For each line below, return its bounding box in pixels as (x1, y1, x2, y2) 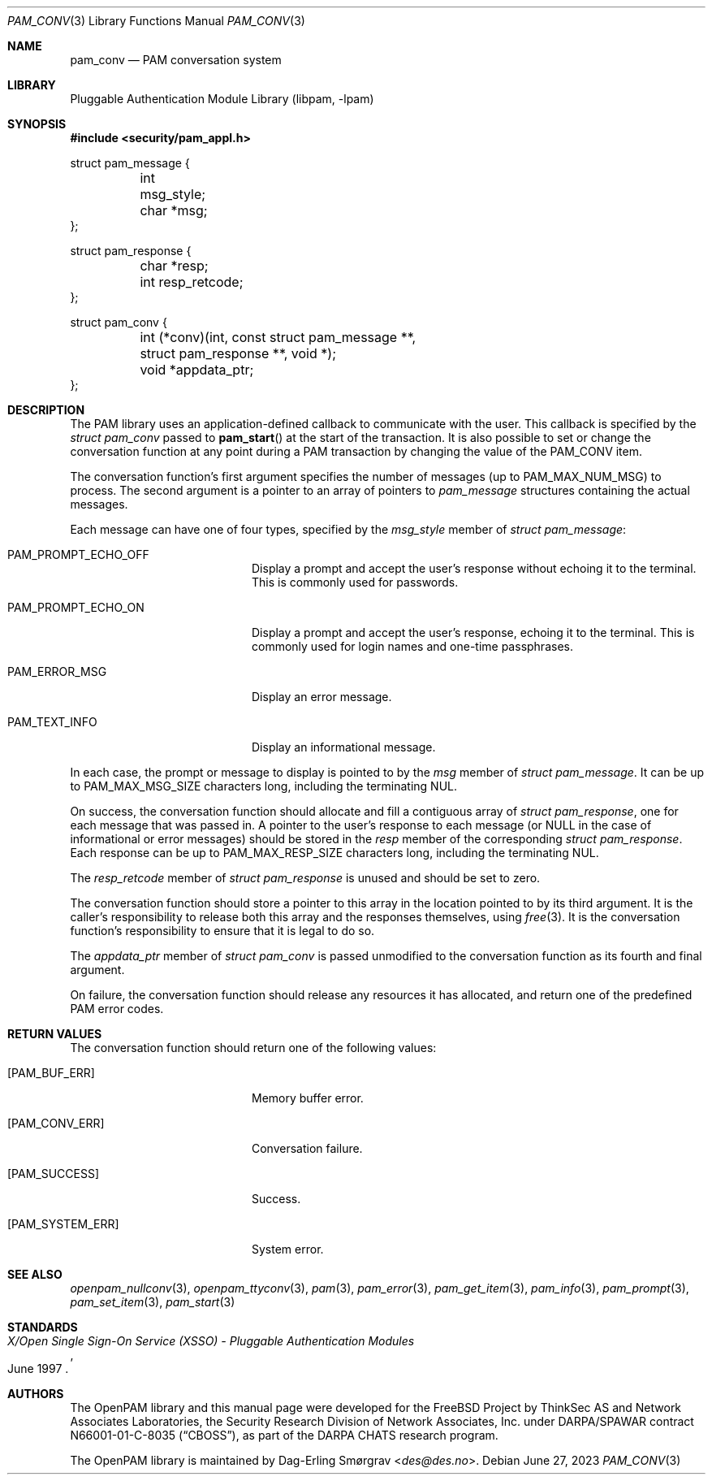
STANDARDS (7, 1320, 78, 1334)
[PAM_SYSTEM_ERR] (7, 1217, 119, 1231)
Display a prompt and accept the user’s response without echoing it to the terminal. (252, 561, 697, 575)
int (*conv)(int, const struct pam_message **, (140, 329, 416, 345)
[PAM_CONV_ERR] (7, 1116, 105, 1130)
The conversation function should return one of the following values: (70, 1041, 437, 1054)
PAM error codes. (70, 1002, 164, 1015)
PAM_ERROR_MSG (7, 665, 107, 678)
